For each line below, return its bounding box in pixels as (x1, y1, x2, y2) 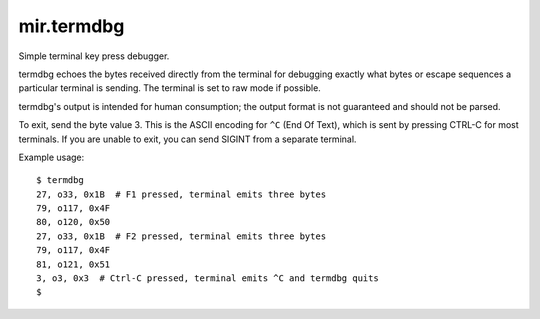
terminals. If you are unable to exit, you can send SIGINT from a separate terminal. (18, 133, 357, 145)
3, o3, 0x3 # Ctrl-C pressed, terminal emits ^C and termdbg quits (36, 273, 379, 284)
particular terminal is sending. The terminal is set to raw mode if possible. (18, 82, 322, 94)
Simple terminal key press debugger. (18, 50, 170, 62)
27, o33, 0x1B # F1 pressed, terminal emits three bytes (36, 188, 327, 200)
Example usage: (18, 151, 85, 163)
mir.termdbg (18, 15, 125, 37)
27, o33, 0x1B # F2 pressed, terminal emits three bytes (36, 230, 327, 242)
